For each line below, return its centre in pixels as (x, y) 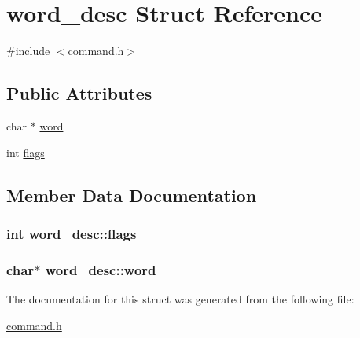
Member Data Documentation (132, 195)
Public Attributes (79, 93)
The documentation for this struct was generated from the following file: (180, 298)
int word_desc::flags (72, 233)
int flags (26, 152)
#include (28, 51)
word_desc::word (101, 269)
